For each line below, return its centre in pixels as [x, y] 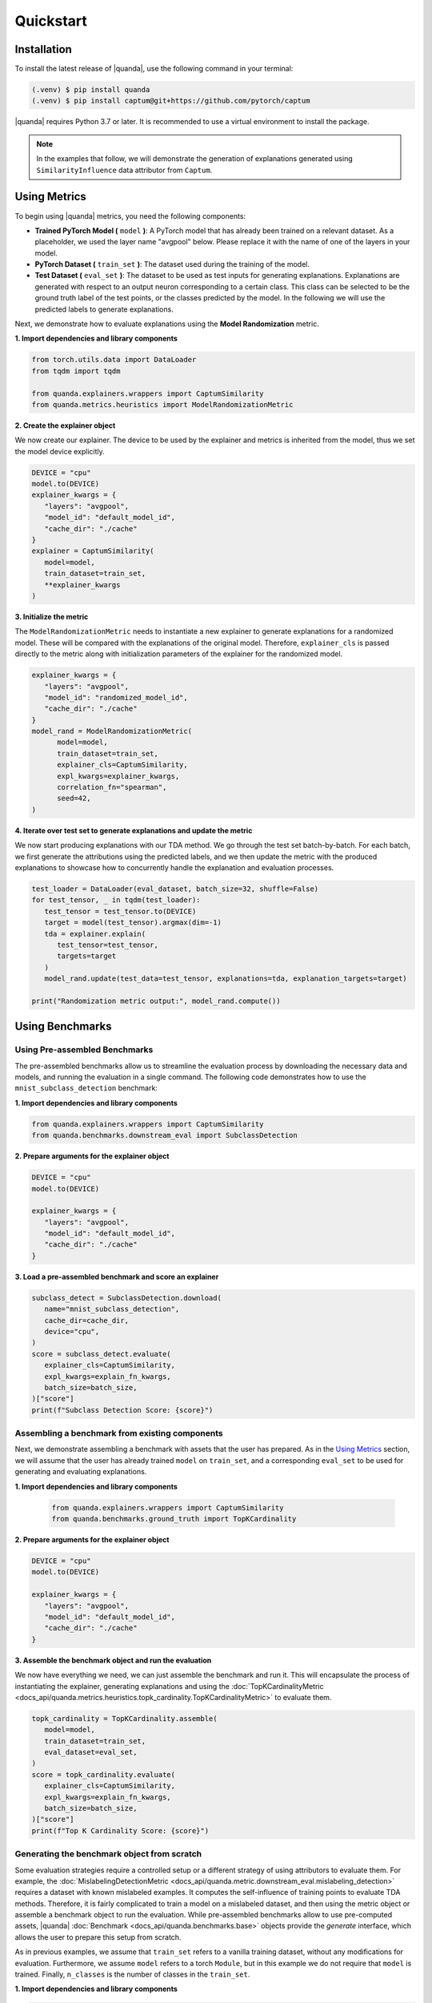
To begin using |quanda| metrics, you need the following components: [130, 216]
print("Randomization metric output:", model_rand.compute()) [156, 1001]
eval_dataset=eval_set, [91, 1752]
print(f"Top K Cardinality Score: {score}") [120, 1830]
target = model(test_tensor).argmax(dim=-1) [133, 923]
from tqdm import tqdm [76, 371]
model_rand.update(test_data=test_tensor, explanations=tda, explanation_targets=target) [226, 979]
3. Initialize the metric [52, 616]
